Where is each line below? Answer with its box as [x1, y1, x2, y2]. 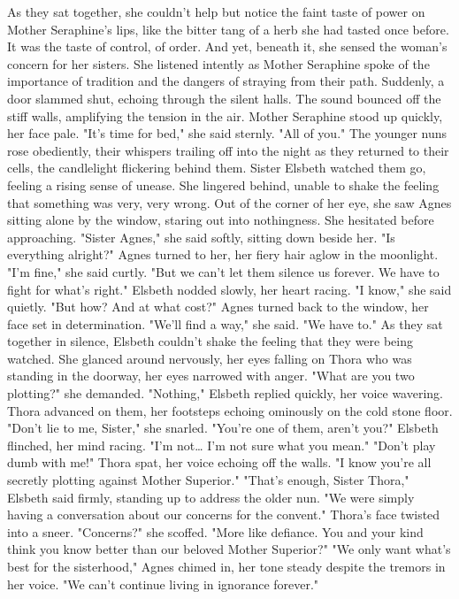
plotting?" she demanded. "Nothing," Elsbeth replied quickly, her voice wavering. [7, 384, 443, 403]
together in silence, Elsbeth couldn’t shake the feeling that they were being [7, 332, 414, 350]
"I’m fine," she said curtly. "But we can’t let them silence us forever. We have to [7, 262, 440, 280]
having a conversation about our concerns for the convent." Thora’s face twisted [7, 505, 440, 524]
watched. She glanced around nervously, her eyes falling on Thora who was [7, 349, 412, 367]
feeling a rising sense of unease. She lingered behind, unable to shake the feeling [7, 175, 440, 194]
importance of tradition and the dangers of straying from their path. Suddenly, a [7, 72, 445, 90]
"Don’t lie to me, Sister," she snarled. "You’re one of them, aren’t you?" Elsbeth [7, 419, 439, 437]
